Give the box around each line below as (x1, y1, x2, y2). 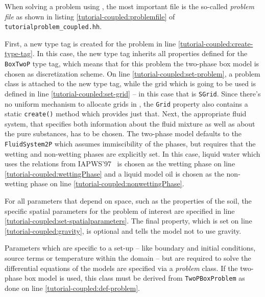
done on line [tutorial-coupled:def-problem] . (5, 282, 140, 293)
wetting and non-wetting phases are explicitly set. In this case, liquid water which (5, 148, 260, 159)
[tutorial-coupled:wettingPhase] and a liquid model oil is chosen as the (5, 168, 224, 179)
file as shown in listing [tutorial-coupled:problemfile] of (5, 11, 175, 21)
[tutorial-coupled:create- (178, 38, 253, 48)
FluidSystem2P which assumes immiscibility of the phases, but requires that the (5, 138, 256, 149)
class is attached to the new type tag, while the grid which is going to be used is (5, 78, 256, 89)
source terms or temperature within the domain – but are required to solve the (5, 253, 251, 263)
